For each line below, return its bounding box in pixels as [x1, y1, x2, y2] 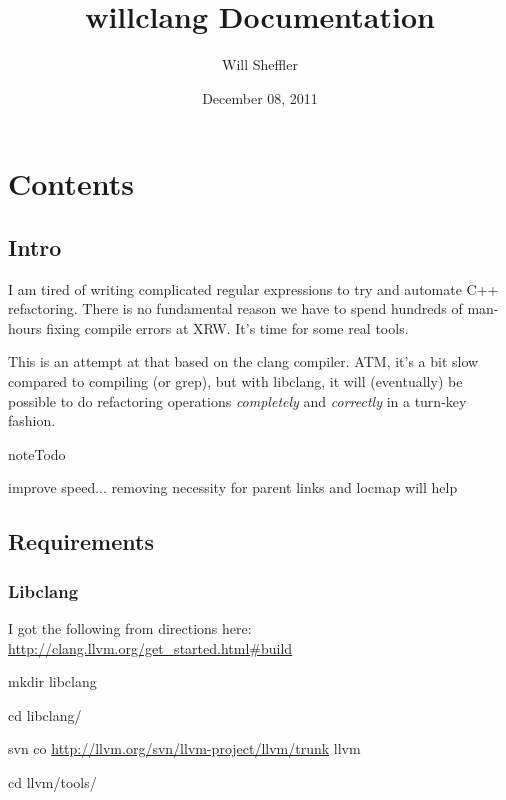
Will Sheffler [222, 54, 298, 75]
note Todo [8, 443, 66, 464]
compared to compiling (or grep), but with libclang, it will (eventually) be [8, 371, 463, 392]
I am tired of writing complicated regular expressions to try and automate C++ [8, 278, 499, 299]
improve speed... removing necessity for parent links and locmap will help [8, 477, 458, 498]
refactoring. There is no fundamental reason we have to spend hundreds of [8, 298, 463, 319]
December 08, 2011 [202, 87, 318, 108]
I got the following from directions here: [8, 618, 252, 639]
